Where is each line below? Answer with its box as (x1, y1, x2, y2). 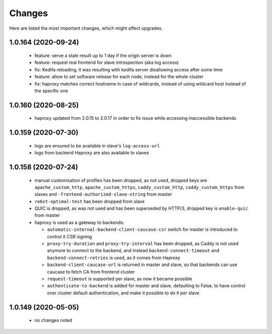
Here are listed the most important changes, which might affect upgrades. (9, 25, 163, 31)
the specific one (34, 88, 68, 94)
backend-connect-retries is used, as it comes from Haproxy (47, 255, 181, 261)
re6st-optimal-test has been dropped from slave (34, 198, 145, 204)
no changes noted (34, 317, 73, 323)
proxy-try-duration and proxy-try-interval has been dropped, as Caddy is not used (47, 240, 239, 246)
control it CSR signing (47, 233, 92, 239)
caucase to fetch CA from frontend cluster (47, 269, 135, 275)
